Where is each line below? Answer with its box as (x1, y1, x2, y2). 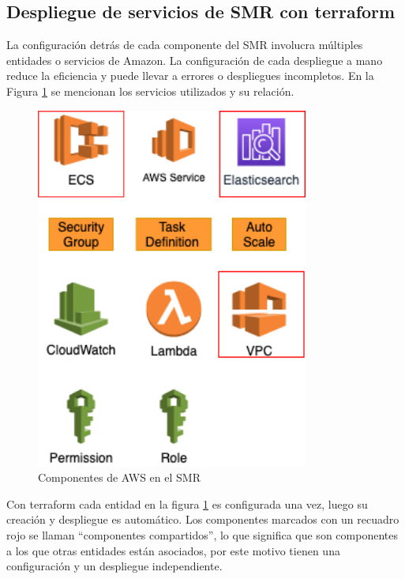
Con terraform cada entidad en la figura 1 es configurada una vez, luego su (6, 495, 368, 512)
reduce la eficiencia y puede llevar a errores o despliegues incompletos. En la (6, 67, 374, 84)
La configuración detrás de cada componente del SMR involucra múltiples (6, 36, 363, 53)
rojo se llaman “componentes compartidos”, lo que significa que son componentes (6, 526, 398, 543)
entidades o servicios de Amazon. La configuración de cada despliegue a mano (6, 51, 383, 68)
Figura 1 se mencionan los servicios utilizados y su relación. (6, 82, 294, 99)
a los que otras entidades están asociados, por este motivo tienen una (6, 542, 340, 558)
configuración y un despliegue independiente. (6, 558, 223, 574)
